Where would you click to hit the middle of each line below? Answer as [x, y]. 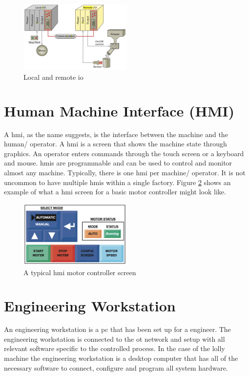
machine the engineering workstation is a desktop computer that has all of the [121, 358]
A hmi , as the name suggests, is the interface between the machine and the [116, 134]
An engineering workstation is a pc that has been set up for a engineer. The [117, 329]
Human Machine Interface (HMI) [119, 110]
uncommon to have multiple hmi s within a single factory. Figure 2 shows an [117, 182]
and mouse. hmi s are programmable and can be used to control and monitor [118, 163]
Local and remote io [53, 77]
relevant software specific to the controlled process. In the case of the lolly [114, 348]
